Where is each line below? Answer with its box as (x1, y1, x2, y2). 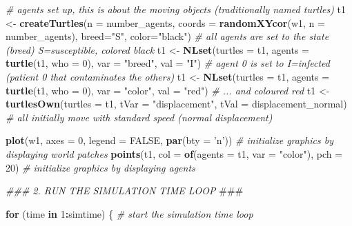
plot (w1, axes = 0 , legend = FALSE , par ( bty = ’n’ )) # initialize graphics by (6, 133, 333, 147)
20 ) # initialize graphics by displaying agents (6, 160, 195, 174)
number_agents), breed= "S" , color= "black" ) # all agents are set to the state (6, 29, 329, 43)
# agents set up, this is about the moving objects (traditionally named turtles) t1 (6, 2, 346, 16)
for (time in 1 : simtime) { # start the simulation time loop (6, 206, 253, 220)
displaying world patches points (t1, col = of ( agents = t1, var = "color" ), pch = (6, 146, 343, 161)
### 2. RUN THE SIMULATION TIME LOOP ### (6, 183, 244, 198)
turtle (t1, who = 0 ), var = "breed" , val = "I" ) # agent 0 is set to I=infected (6, 56, 330, 70)
